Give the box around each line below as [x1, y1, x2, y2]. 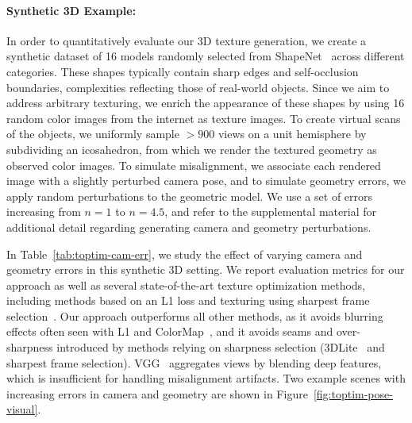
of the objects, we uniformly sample [6, 125, 179, 142]
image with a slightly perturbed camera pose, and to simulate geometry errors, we [6, 172, 406, 189]
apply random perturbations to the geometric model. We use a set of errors [6, 187, 373, 204]
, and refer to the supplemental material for [164, 203, 376, 220]
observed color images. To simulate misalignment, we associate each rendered [6, 156, 381, 173]
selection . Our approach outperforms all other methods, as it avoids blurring [6, 307, 383, 324]
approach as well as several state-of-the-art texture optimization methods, [6, 276, 366, 293]
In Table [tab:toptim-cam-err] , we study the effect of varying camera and [6, 245, 363, 262]
